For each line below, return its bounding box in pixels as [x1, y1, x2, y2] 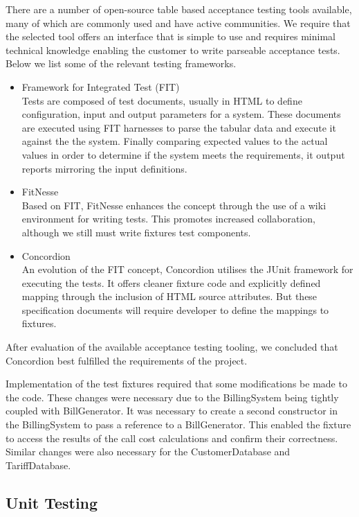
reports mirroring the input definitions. [21, 161, 187, 175]
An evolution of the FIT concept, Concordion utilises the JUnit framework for [21, 262, 353, 277]
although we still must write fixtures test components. [21, 225, 251, 239]
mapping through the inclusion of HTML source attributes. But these [21, 289, 317, 304]
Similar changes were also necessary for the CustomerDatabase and [6, 444, 291, 459]
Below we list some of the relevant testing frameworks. [6, 56, 237, 71]
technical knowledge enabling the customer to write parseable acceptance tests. [6, 42, 340, 57]
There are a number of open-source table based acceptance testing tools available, [6, 2, 352, 16]
